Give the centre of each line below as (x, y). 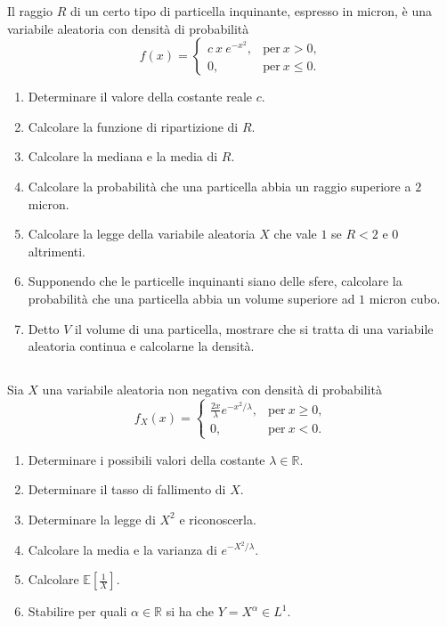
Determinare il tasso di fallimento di (127, 489)
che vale (295, 234)
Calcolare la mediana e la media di (123, 156)
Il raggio (30, 11)
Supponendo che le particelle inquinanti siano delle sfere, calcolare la (215, 281)
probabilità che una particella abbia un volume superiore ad (191, 298)
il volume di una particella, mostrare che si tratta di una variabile (254, 328)
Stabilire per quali (77, 611)
